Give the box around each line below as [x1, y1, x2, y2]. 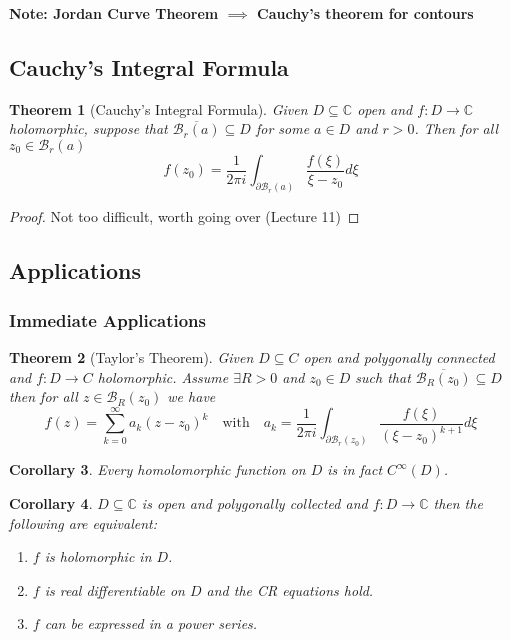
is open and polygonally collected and [141, 492, 368, 513]
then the [433, 492, 483, 513]
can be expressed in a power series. [44, 613, 258, 634]
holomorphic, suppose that [9, 118, 168, 139]
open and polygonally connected [303, 346, 495, 367]
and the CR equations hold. [206, 579, 374, 600]
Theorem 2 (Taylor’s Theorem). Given [9, 346, 254, 367]
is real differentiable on [44, 579, 185, 600]
